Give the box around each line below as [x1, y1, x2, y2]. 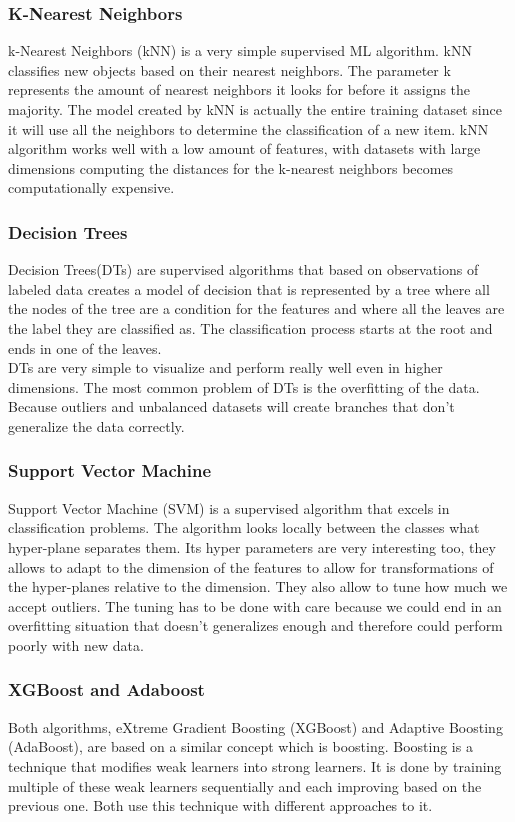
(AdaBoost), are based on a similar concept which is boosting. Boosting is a [8, 736, 473, 757]
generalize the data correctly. [8, 415, 185, 436]
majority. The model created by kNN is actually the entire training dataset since [8, 99, 502, 119]
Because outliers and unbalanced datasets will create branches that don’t [8, 396, 455, 417]
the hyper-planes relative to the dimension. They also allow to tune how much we [8, 576, 508, 597]
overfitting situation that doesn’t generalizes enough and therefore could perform [8, 615, 503, 636]
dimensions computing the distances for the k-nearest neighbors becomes [8, 157, 454, 178]
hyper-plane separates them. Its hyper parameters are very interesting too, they [8, 536, 496, 557]
